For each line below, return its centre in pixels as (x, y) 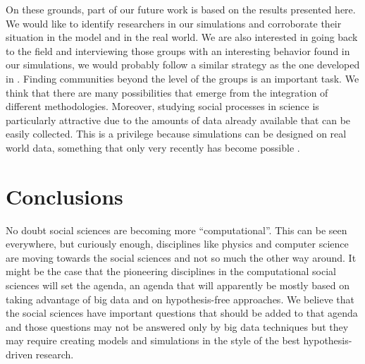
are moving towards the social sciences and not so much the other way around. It (181, 257)
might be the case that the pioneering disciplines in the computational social (171, 271)
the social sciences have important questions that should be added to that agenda (182, 313)
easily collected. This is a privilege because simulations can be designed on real (176, 134)
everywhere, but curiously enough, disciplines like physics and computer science (177, 244)
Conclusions (64, 196)
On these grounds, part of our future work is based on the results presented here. (181, 9)
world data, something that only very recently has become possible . (153, 147)
